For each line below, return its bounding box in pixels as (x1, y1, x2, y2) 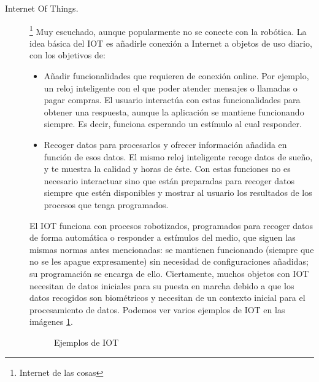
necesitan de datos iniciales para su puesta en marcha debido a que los (29, 279, 294, 292)
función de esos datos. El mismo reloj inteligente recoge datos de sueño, (44, 150, 313, 163)
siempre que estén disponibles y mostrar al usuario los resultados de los (44, 186, 312, 199)
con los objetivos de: (29, 49, 106, 61)
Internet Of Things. (5, 2, 79, 14)
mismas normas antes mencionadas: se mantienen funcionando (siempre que (29, 243, 314, 255)
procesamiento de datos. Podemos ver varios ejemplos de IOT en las (29, 303, 285, 316)
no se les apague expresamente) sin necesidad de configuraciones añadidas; (29, 255, 309, 268)
